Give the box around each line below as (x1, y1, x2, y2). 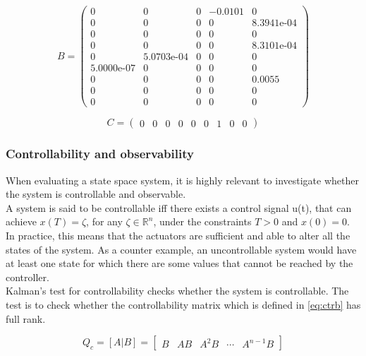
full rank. (6, 311, 46, 326)
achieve (6, 214, 37, 229)
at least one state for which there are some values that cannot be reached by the (6, 256, 353, 271)
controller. (6, 269, 49, 284)
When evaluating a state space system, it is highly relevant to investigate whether (6, 172, 359, 187)
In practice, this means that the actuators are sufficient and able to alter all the (6, 227, 350, 242)
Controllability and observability (6, 145, 194, 162)
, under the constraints (153, 214, 252, 229)
